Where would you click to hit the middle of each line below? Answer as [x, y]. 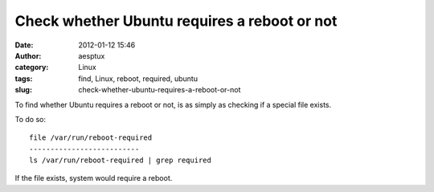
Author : [28, 55]
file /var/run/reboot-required [91, 138]
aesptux [92, 55]
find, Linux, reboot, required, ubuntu [138, 78]
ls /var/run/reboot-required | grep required [121, 160]
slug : [23, 90]
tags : [24, 78]
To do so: [30, 119]
